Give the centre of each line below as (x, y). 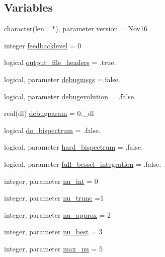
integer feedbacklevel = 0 (43, 45)
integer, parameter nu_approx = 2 (58, 214)
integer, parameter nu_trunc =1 (54, 198)
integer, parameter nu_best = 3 (53, 232)
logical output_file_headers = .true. (60, 62)
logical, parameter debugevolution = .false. (70, 96)
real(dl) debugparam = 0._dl (49, 113)
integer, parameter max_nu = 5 (54, 248)
